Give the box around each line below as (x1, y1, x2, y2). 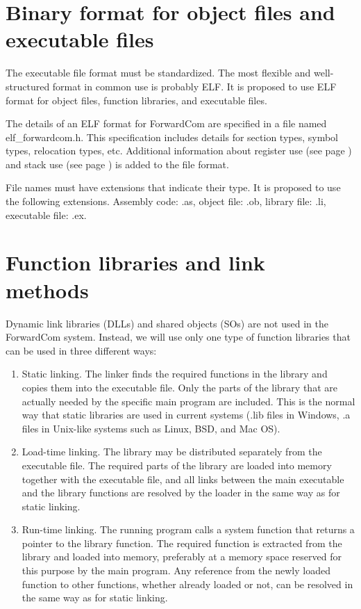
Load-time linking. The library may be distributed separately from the (22, 444, 322, 459)
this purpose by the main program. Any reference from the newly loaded (22, 563, 330, 578)
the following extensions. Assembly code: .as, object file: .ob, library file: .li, (6, 194, 326, 209)
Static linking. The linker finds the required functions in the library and (22, 366, 328, 381)
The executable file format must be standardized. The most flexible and (6, 65, 311, 80)
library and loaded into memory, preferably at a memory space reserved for (22, 549, 342, 564)
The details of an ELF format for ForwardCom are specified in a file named (6, 116, 327, 131)
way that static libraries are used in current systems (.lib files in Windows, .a (22, 407, 351, 422)
